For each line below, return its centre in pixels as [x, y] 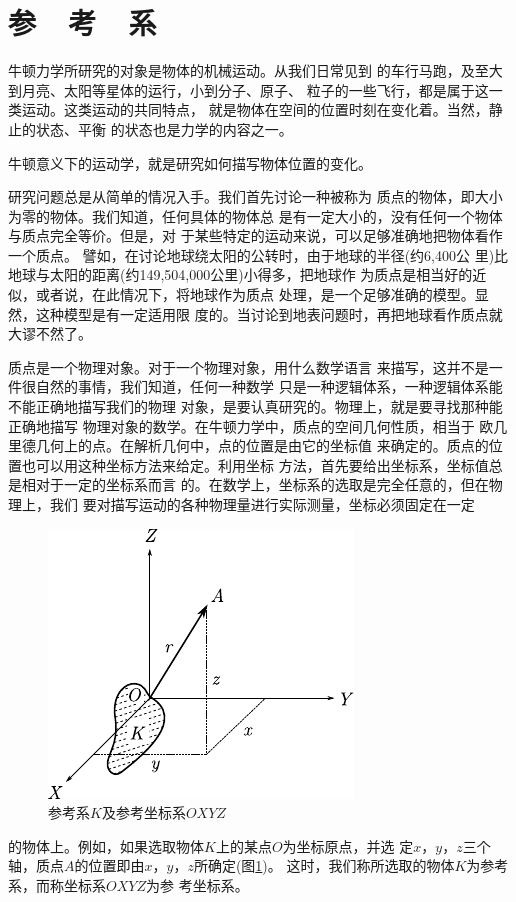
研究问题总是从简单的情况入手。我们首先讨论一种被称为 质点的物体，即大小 [255, 196]
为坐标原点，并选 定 [348, 845]
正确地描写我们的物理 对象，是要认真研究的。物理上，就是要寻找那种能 [269, 406]
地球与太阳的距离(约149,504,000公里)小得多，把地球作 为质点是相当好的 [240, 274]
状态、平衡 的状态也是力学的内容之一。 [164, 128]
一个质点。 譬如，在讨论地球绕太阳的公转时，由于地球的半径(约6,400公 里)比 [258, 254]
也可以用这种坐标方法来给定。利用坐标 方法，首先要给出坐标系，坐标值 [255, 464]
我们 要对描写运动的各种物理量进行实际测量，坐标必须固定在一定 [262, 504]
